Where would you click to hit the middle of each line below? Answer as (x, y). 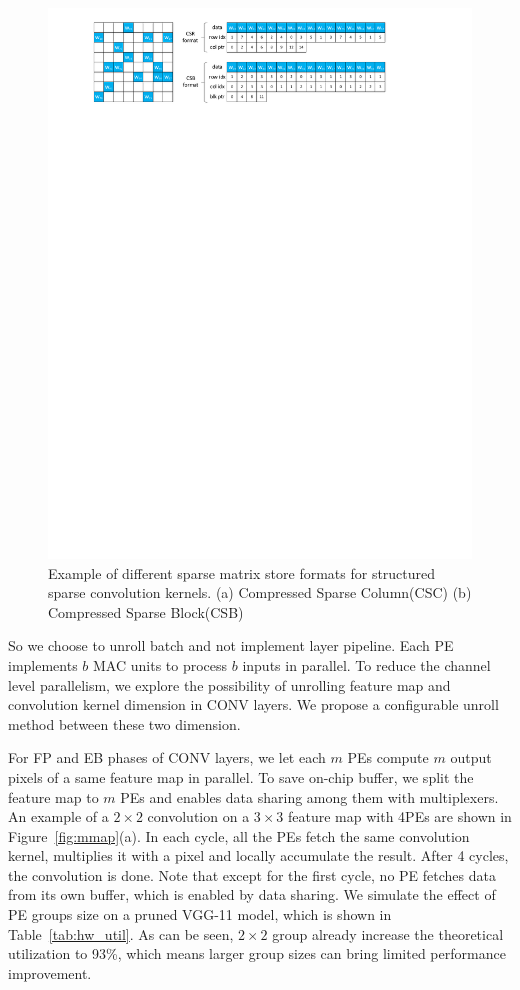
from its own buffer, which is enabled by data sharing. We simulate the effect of (252, 894)
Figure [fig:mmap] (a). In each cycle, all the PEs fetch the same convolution (239, 835)
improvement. (50, 972)
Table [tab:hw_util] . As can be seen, (121, 933)
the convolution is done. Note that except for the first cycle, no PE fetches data (252, 874)
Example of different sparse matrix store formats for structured (242, 572)
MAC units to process (160, 664)
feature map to (53, 796)
